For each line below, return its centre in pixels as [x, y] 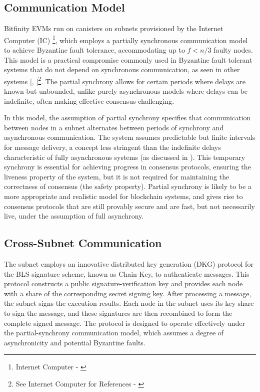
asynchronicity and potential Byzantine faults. [75, 342]
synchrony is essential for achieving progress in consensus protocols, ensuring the [127, 167]
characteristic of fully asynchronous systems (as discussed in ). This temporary [125, 157]
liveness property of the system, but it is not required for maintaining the [117, 176]
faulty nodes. [233, 50]
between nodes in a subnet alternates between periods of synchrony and [114, 127]
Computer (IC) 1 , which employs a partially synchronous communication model [126, 39]
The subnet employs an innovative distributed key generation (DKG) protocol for [129, 264]
